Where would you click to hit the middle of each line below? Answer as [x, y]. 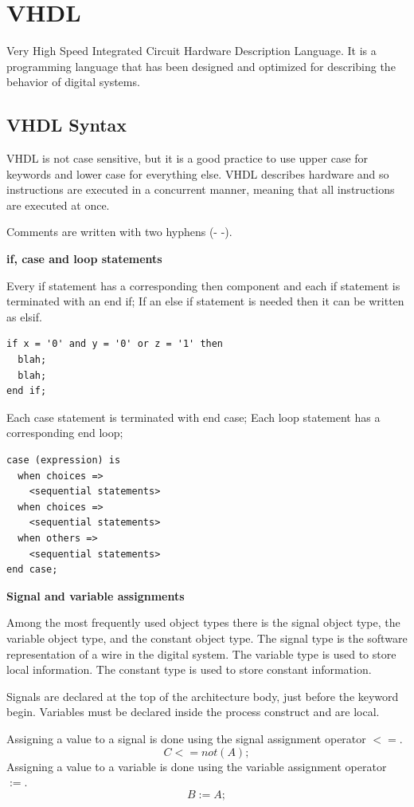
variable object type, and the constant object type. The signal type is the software [207, 638]
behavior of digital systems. [73, 82]
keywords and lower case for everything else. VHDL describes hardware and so [198, 173]
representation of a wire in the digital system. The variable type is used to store [201, 653]
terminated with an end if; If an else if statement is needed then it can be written [205, 301]
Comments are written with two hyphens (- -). [119, 232]
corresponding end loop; [65, 433]
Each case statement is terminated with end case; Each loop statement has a [193, 417]
